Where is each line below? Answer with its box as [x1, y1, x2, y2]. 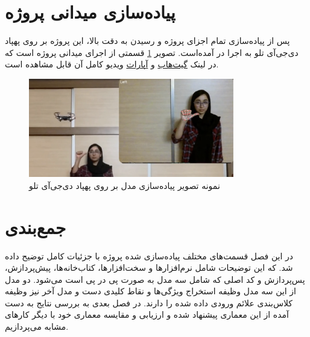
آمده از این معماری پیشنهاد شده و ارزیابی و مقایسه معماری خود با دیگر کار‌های [5, 308, 289, 321]
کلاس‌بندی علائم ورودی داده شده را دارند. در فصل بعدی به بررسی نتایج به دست [5, 296, 293, 309]
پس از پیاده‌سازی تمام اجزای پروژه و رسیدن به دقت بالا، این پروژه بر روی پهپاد [5, 34, 290, 47]
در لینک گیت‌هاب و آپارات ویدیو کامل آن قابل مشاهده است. [5, 58, 219, 70]
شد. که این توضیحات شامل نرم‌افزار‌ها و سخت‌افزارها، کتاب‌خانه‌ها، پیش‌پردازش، [5, 261, 293, 274]
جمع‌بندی [5, 214, 66, 239]
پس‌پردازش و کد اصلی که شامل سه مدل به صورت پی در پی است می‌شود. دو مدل [5, 273, 305, 285]
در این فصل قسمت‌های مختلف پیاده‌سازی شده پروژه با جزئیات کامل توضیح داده [5, 249, 294, 262]
